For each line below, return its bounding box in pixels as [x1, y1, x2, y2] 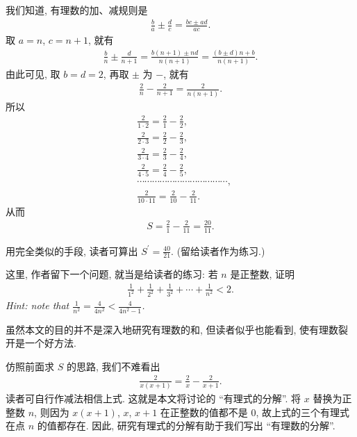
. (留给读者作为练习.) [171, 243, 265, 258]
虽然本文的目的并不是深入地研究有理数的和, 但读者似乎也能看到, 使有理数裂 [6, 322, 349, 336]
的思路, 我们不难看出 [66, 358, 160, 373]
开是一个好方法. [6, 336, 76, 350]
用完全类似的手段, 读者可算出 [6, 243, 138, 258]
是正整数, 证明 [230, 267, 294, 281]
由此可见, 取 [6, 67, 60, 81]
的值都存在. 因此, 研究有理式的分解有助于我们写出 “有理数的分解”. [37, 418, 335, 433]
